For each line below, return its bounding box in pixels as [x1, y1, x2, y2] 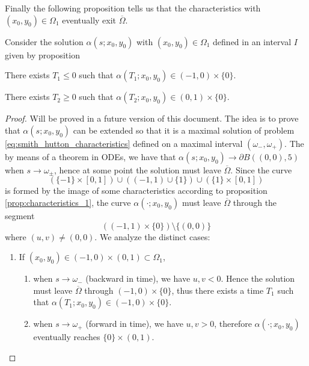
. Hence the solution [221, 272, 295, 285]
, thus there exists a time [171, 284, 264, 296]
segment [5, 209, 35, 222]
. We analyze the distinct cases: [94, 230, 210, 243]
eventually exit [62, 13, 117, 26]
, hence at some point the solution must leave [54, 163, 221, 176]
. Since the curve [230, 163, 292, 176]
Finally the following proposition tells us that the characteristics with [5, 2, 261, 14]
